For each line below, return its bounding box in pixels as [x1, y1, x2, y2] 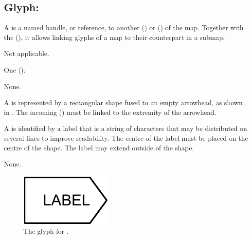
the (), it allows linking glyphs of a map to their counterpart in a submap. [4, 32, 225, 42]
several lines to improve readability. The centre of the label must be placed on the [4, 132, 248, 143]
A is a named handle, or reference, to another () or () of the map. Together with [4, 22, 244, 33]
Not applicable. [4, 48, 49, 58]
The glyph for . [23, 226, 69, 236]
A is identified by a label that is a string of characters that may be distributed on [4, 123, 247, 133]
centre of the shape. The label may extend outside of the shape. [4, 142, 194, 152]
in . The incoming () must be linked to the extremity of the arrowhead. [4, 107, 216, 117]
